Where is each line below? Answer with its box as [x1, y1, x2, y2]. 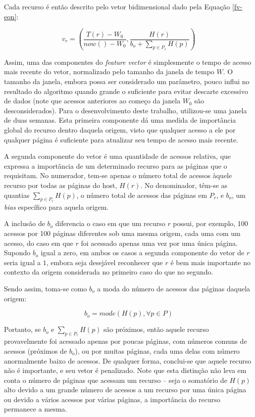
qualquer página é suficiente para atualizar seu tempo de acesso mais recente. [4, 134, 238, 144]
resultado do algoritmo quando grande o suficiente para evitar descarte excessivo [4, 86, 248, 96]
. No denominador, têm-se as [140, 180, 228, 190]
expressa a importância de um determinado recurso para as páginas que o [4, 160, 227, 171]
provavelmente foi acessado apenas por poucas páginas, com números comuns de [4, 336, 247, 346]
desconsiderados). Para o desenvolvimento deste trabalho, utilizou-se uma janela [4, 105, 247, 115]
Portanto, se [4, 324, 41, 334]
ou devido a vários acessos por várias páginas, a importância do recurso [4, 394, 220, 404]
